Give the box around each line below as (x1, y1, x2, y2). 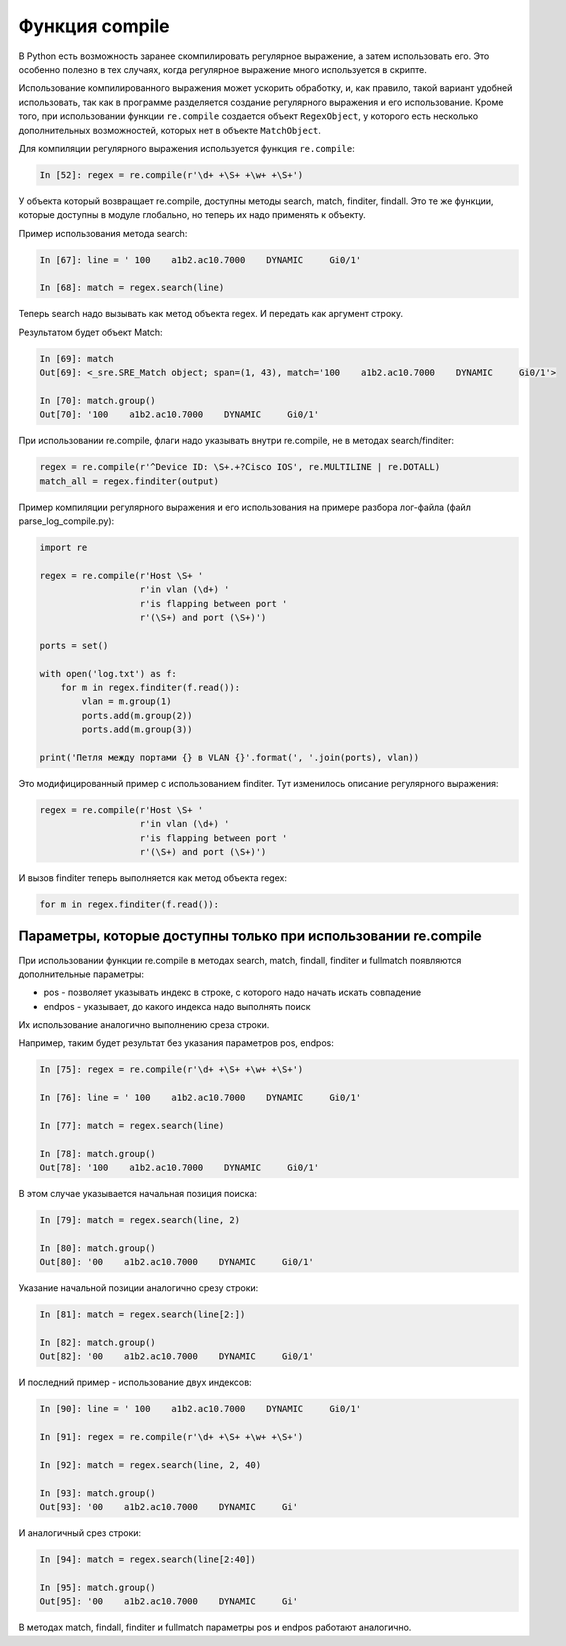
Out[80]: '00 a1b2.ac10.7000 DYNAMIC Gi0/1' (39, 1256, 314, 1268)
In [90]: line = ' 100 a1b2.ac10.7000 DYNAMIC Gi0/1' (39, 1403, 362, 1415)
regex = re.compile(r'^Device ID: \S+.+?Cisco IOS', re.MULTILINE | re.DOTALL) (39, 461, 441, 473)
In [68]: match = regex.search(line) (39, 282, 225, 294)
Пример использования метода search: (18, 227, 188, 239)
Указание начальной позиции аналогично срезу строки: (18, 1282, 259, 1294)
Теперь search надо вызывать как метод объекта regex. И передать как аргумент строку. (18, 308, 404, 320)
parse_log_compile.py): (18, 515, 115, 527)
